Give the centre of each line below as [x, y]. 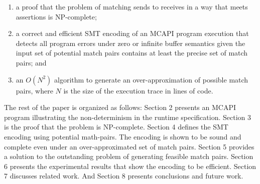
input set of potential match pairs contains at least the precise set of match [132, 53]
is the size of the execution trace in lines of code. [138, 90]
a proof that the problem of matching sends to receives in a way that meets [132, 6]
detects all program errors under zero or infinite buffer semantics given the [131, 43]
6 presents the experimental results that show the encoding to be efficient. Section [130, 166]
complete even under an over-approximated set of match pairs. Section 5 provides [129, 146]
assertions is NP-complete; [56, 16]
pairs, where [34, 90]
